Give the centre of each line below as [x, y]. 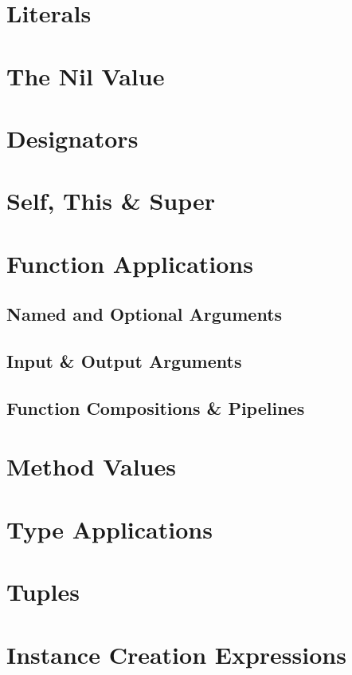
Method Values [91, 466]
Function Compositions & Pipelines [156, 407]
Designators [72, 138]
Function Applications [130, 263]
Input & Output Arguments [124, 361]
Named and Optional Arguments [145, 314]
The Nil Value [86, 75]
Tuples [43, 592]
